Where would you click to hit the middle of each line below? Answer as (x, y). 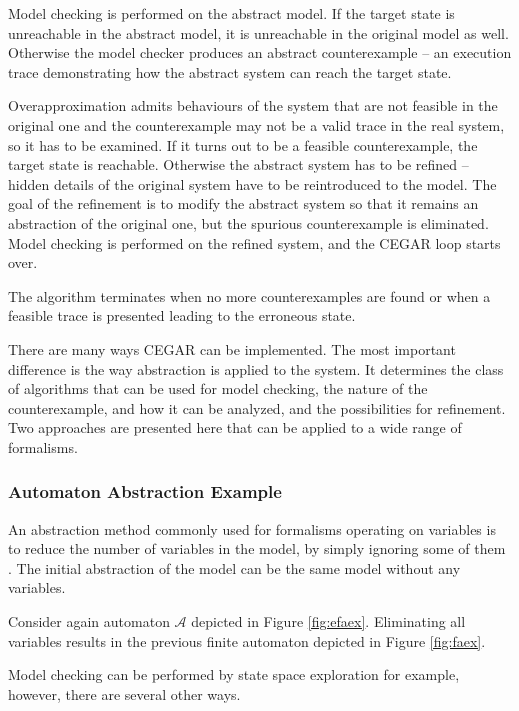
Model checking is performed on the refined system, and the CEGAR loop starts (254, 242)
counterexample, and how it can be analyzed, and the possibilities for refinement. (257, 407)
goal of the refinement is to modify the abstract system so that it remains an (243, 203)
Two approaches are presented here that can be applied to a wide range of (235, 427)
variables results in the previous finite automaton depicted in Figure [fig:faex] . (247, 640)
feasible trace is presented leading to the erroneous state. (182, 315)
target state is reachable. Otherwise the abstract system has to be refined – (238, 164)
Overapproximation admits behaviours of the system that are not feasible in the (253, 105)
